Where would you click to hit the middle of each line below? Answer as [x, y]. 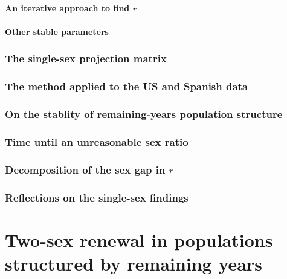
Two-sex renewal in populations [139, 239]
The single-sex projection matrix [86, 58]
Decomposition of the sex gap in [85, 169]
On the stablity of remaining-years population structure [144, 113]
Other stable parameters [57, 31]
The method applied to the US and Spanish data [127, 86]
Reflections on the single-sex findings [97, 197]
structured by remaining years [134, 263]
